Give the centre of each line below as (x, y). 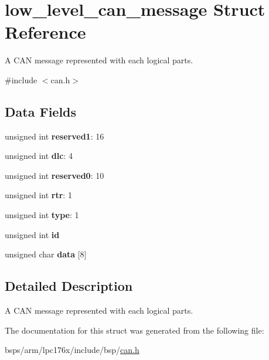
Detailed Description (69, 286)
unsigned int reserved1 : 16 (55, 136)
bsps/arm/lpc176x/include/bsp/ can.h (72, 350)
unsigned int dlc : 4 (39, 156)
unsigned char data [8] (46, 254)
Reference (45, 32)
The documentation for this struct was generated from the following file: (134, 330)
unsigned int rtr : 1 (38, 195)
